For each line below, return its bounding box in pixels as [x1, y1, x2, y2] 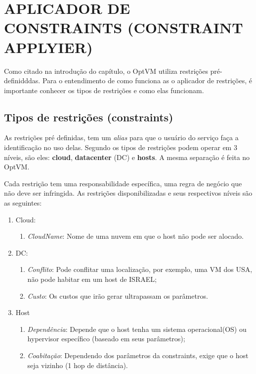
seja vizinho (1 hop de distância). [27, 360, 128, 370]
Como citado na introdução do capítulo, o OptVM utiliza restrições [4, 65, 208, 76]
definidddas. [4, 75, 41, 86]
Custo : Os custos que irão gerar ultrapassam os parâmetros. [27, 290, 208, 301]
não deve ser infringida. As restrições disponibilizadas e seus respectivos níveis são [4, 188, 253, 198]
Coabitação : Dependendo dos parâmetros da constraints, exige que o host [27, 350, 249, 360]
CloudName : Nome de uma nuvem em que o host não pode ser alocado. [27, 231, 244, 241]
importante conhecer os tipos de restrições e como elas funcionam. [4, 85, 204, 95]
